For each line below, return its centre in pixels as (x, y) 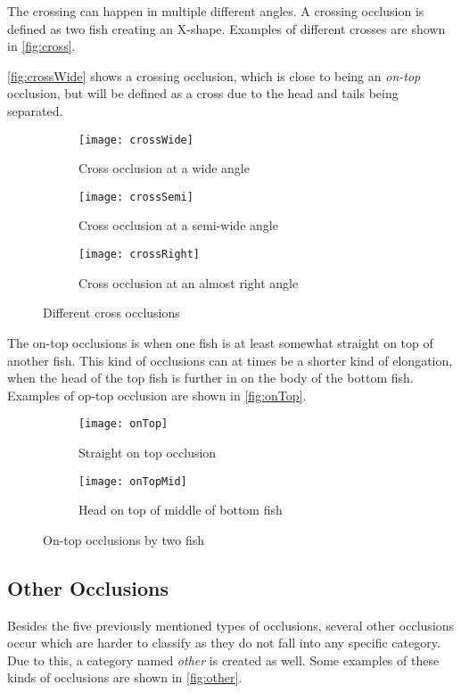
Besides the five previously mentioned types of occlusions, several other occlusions (231, 625)
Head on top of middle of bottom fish (181, 510)
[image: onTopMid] (133, 481)
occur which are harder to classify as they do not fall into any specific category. (224, 643)
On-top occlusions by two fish (124, 539)
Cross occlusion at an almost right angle (189, 282)
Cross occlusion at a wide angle (164, 168)
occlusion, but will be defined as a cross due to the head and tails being (203, 93)
